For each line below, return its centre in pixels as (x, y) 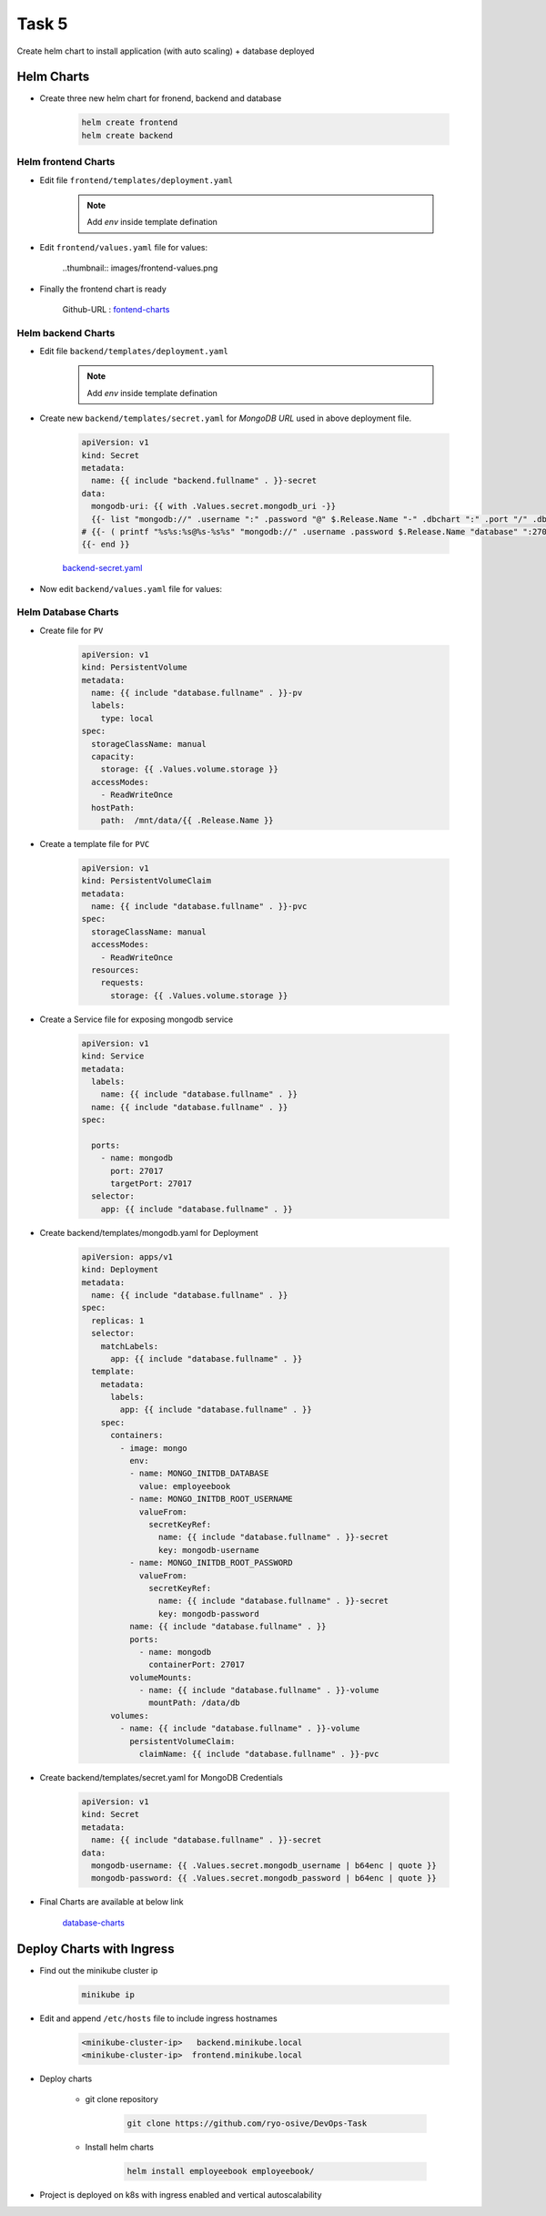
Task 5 (42, 24)
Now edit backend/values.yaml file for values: (131, 588)
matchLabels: (130, 1346)
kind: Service (113, 1056)
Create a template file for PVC (95, 843)
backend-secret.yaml (102, 568)
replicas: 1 (118, 1320)
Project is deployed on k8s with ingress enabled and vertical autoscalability (181, 2195)
